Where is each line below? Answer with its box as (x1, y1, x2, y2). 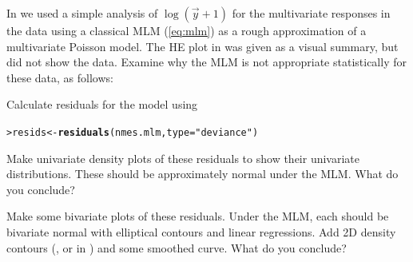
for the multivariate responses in (232, 5, 391, 21)
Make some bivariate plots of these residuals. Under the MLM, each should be (6, 208, 389, 224)
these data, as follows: (6, 69, 113, 85)
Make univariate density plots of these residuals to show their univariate (6, 149, 360, 166)
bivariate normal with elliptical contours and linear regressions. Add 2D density (6, 224, 396, 240)
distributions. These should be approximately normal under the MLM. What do (6, 165, 399, 182)
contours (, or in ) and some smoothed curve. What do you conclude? (6, 239, 347, 256)
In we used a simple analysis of (6, 5, 158, 21)
